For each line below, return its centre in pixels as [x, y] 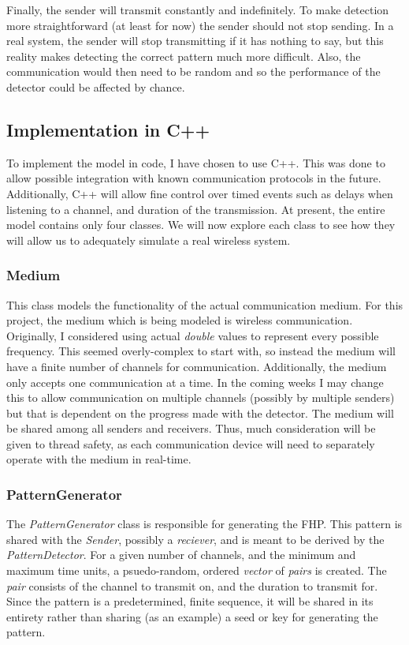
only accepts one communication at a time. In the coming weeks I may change [195, 382]
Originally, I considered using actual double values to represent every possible [193, 335]
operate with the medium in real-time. [99, 459]
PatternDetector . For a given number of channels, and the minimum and [181, 555]
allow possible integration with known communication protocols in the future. [194, 178]
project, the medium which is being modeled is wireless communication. [180, 320]
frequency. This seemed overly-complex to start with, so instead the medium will [201, 351]
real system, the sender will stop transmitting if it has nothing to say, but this [195, 41]
